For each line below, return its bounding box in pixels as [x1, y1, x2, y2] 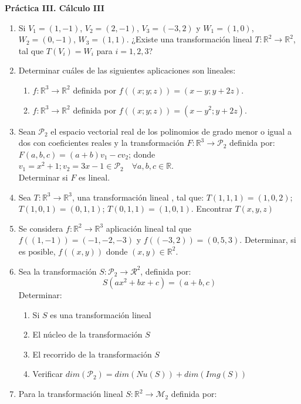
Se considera [18, 222, 63, 234]
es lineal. [79, 171, 110, 183]
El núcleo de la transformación [32, 328, 143, 340]
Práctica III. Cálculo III [5, 2, 104, 14]
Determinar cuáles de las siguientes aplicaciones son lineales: [18, 64, 236, 76]
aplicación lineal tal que [106, 222, 191, 234]
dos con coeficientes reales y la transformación [18, 136, 184, 149]
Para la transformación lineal [18, 388, 123, 400]
